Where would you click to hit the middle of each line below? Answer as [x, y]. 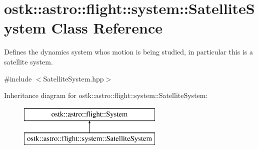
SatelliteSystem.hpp [73, 78]
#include [18, 78]
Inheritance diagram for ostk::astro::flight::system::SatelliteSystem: [106, 95]
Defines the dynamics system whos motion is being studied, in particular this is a [128, 52]
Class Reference [107, 28]
